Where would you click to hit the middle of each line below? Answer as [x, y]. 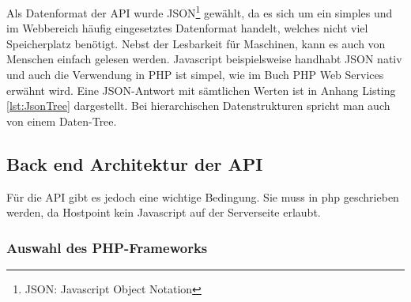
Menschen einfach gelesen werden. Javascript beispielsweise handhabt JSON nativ [204, 59]
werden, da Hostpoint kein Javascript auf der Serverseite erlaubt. [164, 212]
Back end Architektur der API [135, 163]
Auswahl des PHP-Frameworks [107, 247]
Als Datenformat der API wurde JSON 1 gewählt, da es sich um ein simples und [200, 11]
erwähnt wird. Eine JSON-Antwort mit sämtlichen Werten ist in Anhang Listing [201, 90]
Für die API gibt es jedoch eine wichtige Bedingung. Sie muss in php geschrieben [203, 196]
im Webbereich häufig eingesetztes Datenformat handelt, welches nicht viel [187, 28]
